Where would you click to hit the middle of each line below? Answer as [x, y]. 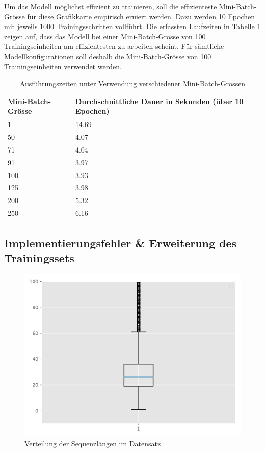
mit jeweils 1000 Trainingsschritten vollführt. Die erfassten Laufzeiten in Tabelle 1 [132, 26]
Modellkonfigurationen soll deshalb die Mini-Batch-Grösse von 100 [108, 56]
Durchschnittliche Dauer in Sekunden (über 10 [159, 101]
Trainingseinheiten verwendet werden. [63, 66]
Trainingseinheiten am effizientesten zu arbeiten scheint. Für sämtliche [114, 46]
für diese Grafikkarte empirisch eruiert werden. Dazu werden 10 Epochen [141, 16]
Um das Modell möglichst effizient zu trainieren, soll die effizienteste [111, 6]
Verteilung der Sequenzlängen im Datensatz [93, 444]
